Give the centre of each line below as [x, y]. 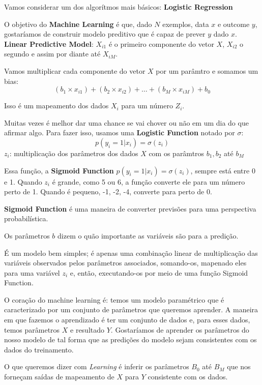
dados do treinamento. [39, 349]
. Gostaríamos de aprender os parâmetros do [180, 329]
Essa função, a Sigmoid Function [59, 170]
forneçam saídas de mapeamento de [59, 377]
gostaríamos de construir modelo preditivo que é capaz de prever [105, 34]
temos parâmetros [32, 329]
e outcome [234, 24]
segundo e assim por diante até [52, 54]
